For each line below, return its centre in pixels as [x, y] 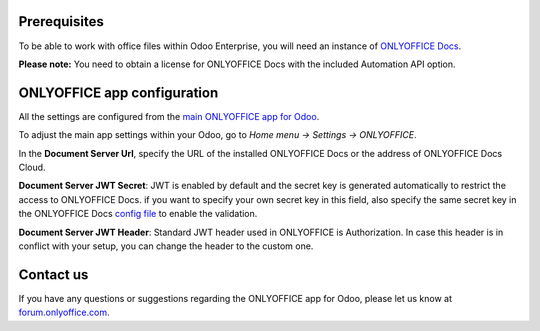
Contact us [53, 274]
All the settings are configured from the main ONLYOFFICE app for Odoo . [169, 116]
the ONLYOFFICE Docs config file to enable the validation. [138, 214]
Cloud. [32, 167]
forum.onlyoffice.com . [64, 312]
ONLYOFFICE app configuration [118, 92]
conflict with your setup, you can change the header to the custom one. [166, 246]
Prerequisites [61, 21]
